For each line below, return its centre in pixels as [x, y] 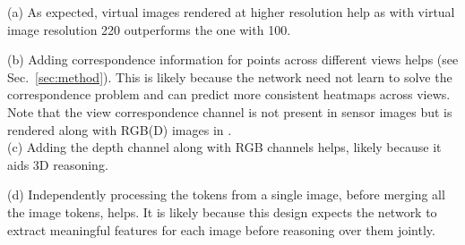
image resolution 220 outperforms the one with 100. [149, 29]
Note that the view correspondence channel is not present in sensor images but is [230, 111]
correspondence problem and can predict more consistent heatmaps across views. [229, 94]
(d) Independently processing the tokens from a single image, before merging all [226, 194]
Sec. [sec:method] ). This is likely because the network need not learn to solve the [230, 76]
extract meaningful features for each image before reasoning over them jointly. [221, 229]
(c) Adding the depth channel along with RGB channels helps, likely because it [224, 147]
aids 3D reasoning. [58, 164]
